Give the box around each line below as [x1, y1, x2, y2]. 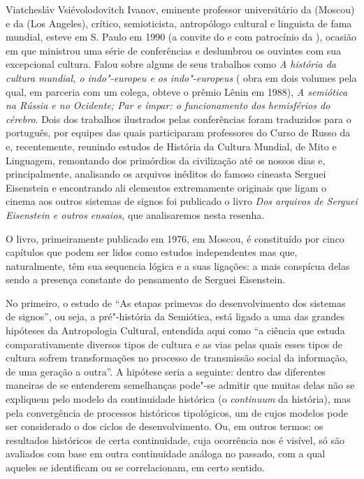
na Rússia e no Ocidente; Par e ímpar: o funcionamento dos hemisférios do [6, 98, 330, 113]
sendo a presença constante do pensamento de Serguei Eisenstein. [6, 272, 286, 287]
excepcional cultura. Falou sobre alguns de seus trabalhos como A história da [6, 57, 336, 71]
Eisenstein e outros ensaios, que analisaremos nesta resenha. [6, 207, 265, 222]
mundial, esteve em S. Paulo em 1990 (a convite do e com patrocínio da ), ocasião [6, 29, 356, 44]
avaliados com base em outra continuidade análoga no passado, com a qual [6, 446, 326, 461]
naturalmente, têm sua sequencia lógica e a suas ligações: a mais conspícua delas [6, 258, 350, 273]
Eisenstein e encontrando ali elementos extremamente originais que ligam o [6, 180, 327, 194]
